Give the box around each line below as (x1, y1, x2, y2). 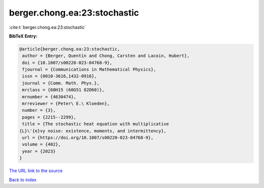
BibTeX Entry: (9, 33, 38, 39)
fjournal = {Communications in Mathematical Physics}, (22, 67, 156, 73)
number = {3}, (22, 108, 56, 113)
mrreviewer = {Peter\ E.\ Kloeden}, (22, 101, 110, 107)
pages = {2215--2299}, (22, 114, 77, 120)
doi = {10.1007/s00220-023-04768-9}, (22, 60, 112, 65)
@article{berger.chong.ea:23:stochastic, (19, 46, 120, 52)
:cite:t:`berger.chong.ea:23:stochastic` (9, 24, 87, 30)
